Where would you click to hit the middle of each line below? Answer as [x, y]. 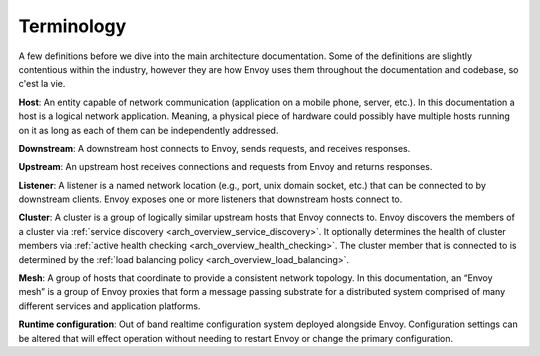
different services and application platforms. [109, 306]
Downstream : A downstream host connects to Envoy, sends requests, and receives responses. [214, 148]
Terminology [72, 26]
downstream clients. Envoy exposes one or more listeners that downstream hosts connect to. [210, 199]
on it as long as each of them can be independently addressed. [148, 130]
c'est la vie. [42, 84]
